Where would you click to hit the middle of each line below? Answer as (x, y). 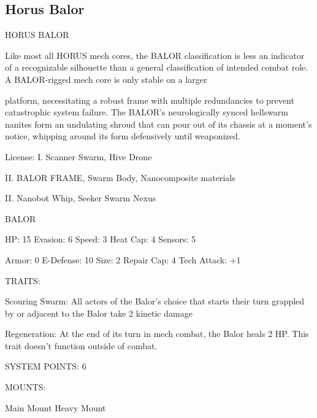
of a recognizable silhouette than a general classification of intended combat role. (157, 67)
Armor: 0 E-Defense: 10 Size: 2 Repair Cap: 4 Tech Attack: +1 (123, 259)
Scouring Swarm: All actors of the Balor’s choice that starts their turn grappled (155, 301)
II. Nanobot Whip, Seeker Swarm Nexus (81, 198)
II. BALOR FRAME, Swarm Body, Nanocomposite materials (120, 177)
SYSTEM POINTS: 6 (46, 366)
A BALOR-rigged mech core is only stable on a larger (106, 79)
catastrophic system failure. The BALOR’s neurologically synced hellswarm (147, 112)
